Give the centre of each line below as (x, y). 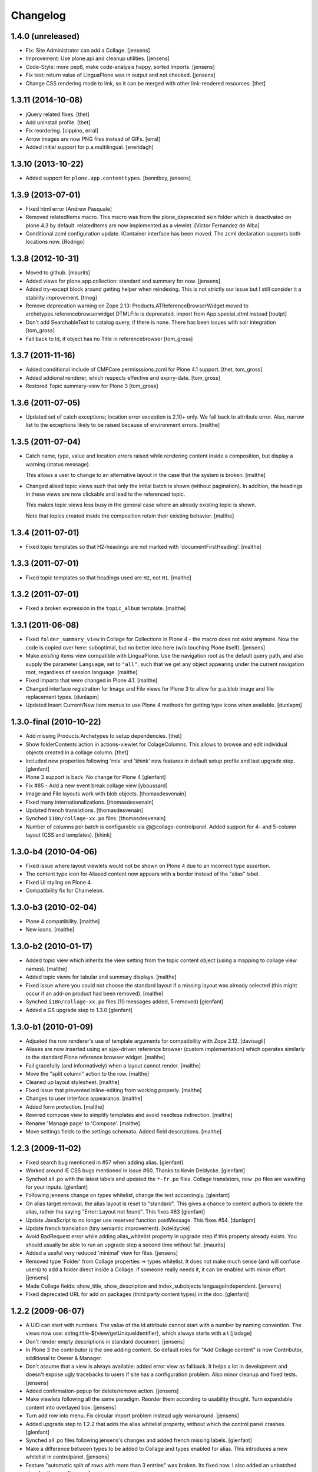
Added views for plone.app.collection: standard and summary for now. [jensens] (123, 281)
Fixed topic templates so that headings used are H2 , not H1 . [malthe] (108, 578)
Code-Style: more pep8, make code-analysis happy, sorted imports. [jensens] (120, 67)
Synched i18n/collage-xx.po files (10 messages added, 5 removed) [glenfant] (125, 1002)
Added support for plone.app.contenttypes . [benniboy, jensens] (108, 178)
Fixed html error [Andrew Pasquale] (69, 208)
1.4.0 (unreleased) (45, 36)
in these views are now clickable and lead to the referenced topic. (105, 494)
